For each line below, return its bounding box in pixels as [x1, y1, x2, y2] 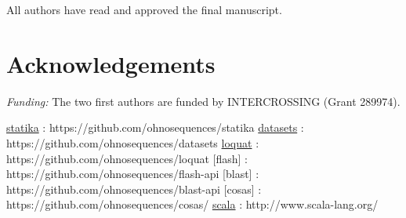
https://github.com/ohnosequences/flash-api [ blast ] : [6, 165, 259, 182]
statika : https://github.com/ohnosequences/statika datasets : [6, 119, 304, 136]
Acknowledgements [6, 47, 216, 79]
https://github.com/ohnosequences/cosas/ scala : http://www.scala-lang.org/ [6, 196, 379, 213]
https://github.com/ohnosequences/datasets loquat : [6, 134, 259, 151]
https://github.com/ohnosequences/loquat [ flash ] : [6, 150, 248, 166]
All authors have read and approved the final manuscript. [6, 2, 282, 17]
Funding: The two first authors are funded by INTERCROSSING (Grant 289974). [6, 93, 401, 109]
